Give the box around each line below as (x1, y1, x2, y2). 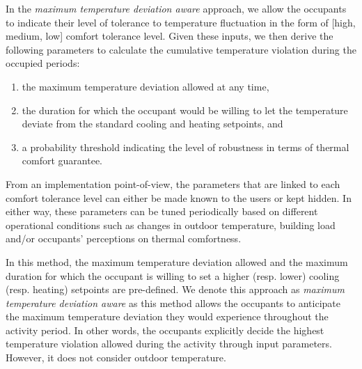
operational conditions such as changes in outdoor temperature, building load (6, 217, 336, 232)
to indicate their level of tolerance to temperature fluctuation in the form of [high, (6, 15, 356, 29)
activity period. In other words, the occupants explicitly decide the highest (6, 322, 324, 337)
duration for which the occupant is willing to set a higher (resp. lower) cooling (6, 268, 340, 283)
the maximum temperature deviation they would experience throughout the (6, 309, 329, 324)
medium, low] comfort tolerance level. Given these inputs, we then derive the (6, 29, 333, 43)
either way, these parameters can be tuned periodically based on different (6, 204, 318, 219)
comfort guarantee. (22, 153, 102, 168)
